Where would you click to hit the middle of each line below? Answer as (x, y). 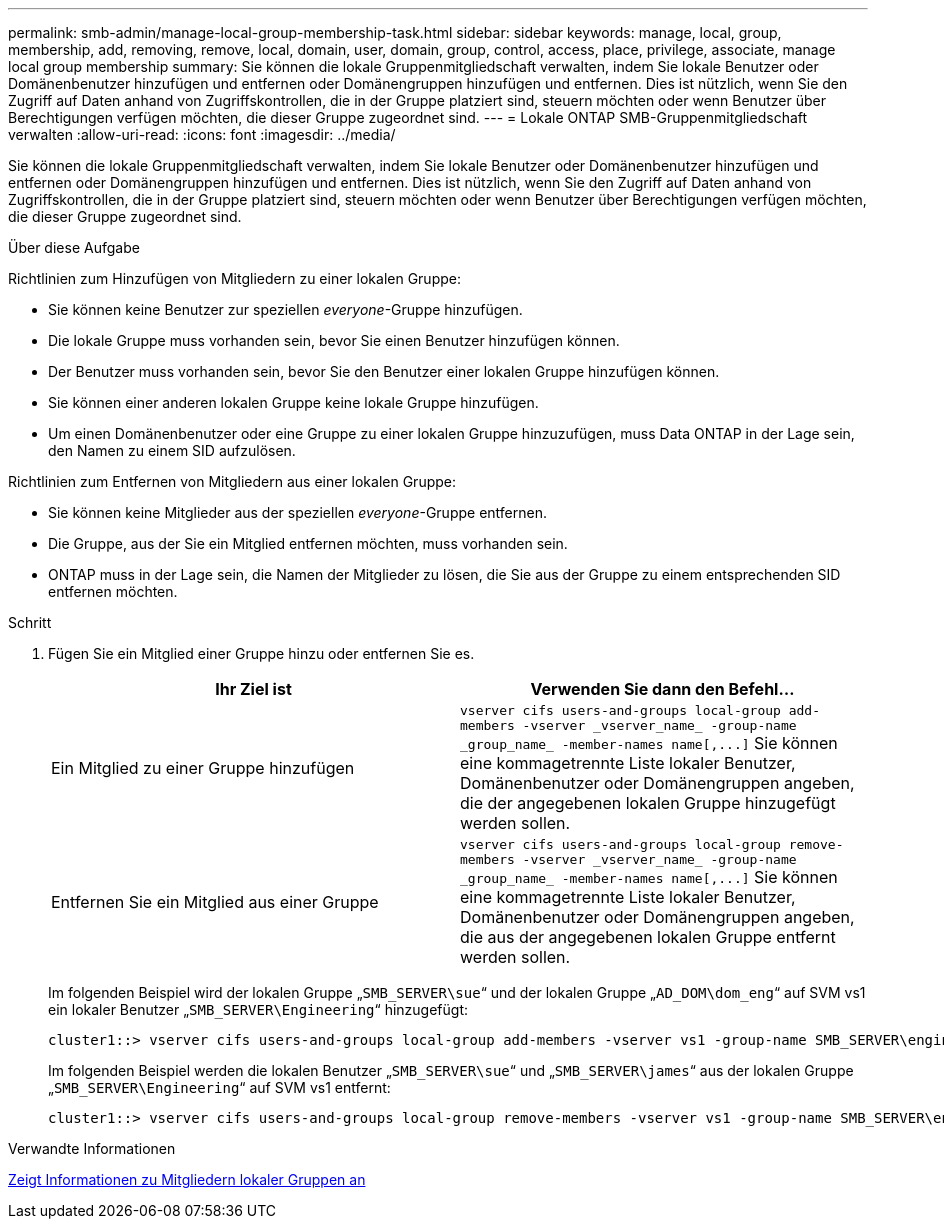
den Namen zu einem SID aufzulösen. (172, 450)
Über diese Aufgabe (74, 247)
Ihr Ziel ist (253, 689)
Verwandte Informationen (92, 1148)
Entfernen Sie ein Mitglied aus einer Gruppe (215, 902)
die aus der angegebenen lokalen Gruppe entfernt (648, 937)
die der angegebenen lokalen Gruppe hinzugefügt (648, 803)
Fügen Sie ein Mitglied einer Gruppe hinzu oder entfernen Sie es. (261, 653)
